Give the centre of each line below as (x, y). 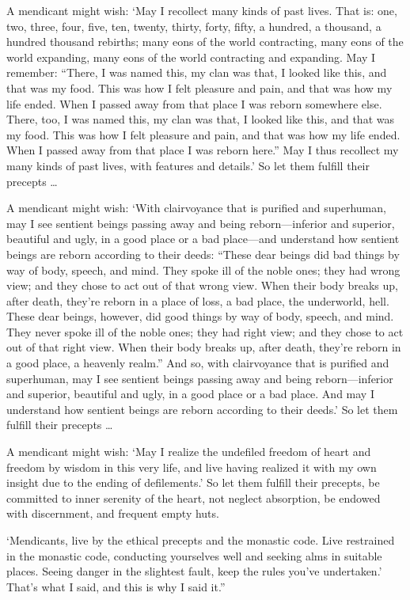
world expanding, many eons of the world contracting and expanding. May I (191, 57)
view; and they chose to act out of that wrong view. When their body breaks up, (202, 285)
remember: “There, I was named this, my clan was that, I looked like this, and (197, 72)
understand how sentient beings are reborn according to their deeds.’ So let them (202, 409)
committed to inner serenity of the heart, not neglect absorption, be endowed (194, 497)
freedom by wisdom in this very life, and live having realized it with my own (192, 467)
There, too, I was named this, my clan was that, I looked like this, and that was (200, 119)
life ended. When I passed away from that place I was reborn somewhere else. (194, 103)
